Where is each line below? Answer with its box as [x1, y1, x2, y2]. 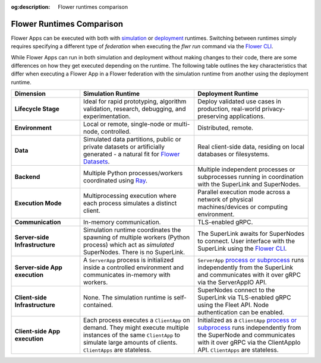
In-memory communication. [83, 218, 161, 226]
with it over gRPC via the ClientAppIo [197, 339, 301, 347]
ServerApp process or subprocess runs [197, 256, 304, 264]
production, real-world [197, 105, 261, 113]
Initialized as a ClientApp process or [197, 316, 297, 324]
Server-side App [14, 263, 62, 272]
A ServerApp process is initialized [83, 256, 174, 264]
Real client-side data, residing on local [197, 143, 304, 151]
